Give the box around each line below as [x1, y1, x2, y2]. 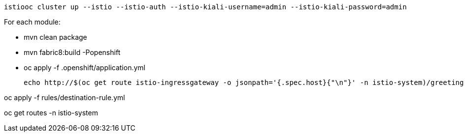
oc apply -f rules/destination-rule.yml [4, 93, 125, 102]
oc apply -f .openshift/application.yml [24, 63, 145, 72]
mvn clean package [24, 33, 87, 41]
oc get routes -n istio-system [4, 109, 98, 117]
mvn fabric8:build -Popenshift [24, 48, 121, 56]
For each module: [4, 18, 61, 26]
